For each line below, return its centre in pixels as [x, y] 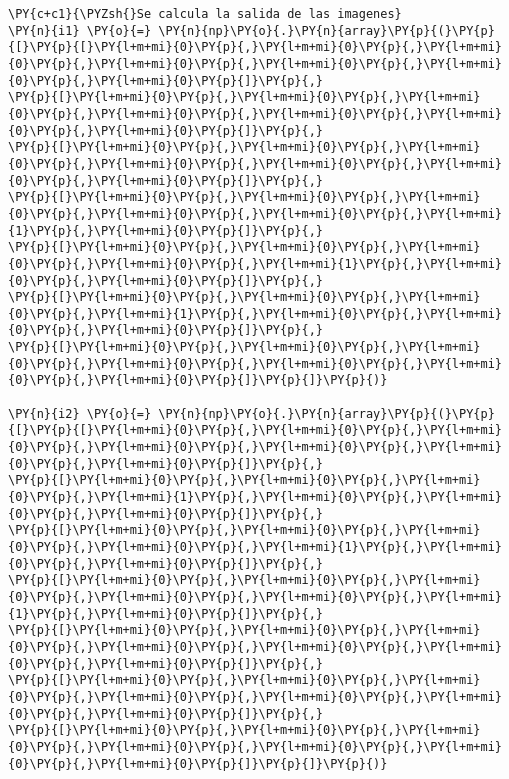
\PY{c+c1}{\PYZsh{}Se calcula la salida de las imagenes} [205, 14]
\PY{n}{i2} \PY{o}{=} [80, 413]
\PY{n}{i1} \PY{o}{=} [80, 30]
